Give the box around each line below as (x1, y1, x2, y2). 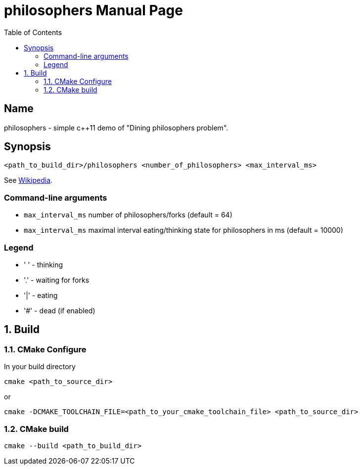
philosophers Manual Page (4, 2, 183, 19)
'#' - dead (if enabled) (24, 306, 95, 315)
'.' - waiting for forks (24, 275, 90, 284)
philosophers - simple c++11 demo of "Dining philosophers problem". (4, 123, 228, 132)
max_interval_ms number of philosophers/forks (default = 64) (24, 211, 232, 219)
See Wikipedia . (4, 176, 53, 185)
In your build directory (4, 362, 76, 371)
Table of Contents (4, 28, 62, 37)
